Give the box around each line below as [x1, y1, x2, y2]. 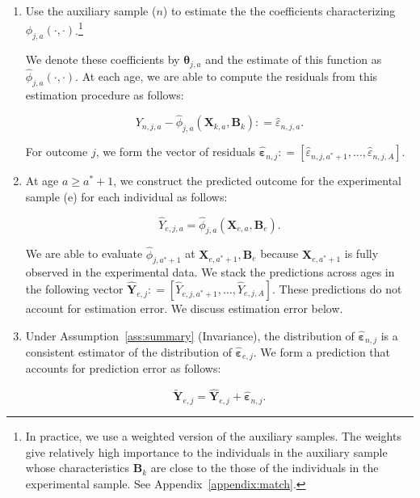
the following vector [25, 280, 124, 297]
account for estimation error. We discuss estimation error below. [25, 299, 343, 316]
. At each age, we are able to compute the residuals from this [75, 67, 378, 84]
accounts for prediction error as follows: [25, 360, 221, 377]
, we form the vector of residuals [95, 143, 256, 160]
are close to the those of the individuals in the [150, 459, 379, 476]
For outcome [25, 143, 88, 160]
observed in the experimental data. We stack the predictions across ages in [25, 264, 395, 281]
